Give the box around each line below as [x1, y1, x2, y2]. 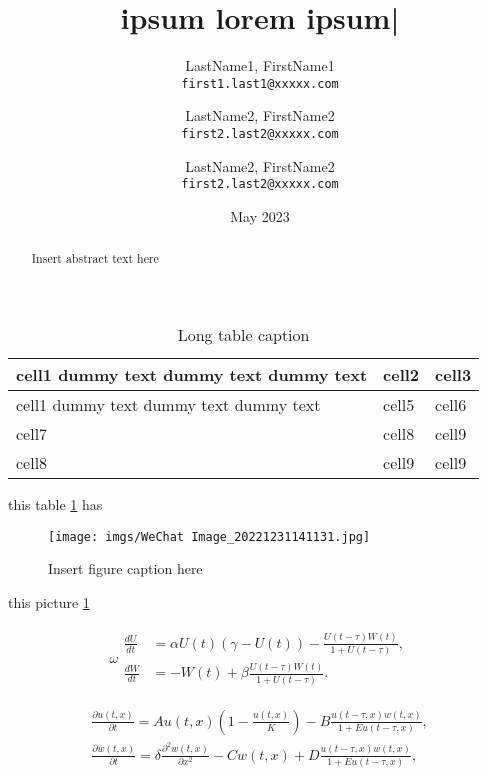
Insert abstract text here [31, 250, 159, 267]
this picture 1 [8, 591, 90, 612]
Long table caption [177, 322, 310, 346]
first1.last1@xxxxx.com [181, 76, 339, 91]
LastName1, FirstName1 [185, 55, 335, 76]
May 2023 [230, 205, 290, 226]
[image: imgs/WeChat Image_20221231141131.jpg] [48, 529, 371, 544]
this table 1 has [8, 493, 103, 514]
